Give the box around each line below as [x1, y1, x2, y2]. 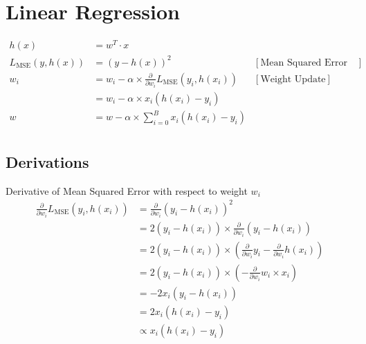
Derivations [6, 151, 89, 172]
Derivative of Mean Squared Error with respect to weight [6, 183, 248, 198]
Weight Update [260, 74, 326, 84]
